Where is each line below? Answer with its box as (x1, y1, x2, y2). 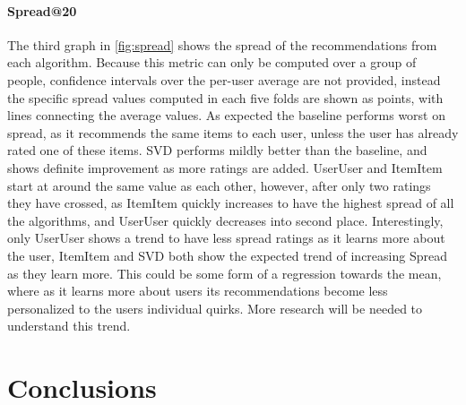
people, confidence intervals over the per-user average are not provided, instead (7, 70, 441, 89)
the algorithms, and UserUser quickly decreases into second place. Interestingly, (7, 211, 444, 229)
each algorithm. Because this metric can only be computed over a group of (7, 53, 417, 72)
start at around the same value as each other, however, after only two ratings (7, 176, 431, 194)
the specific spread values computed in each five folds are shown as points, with (7, 88, 444, 107)
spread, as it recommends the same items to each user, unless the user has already (7, 123, 459, 142)
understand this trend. (7, 316, 131, 335)
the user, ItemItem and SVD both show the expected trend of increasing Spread (7, 246, 447, 264)
